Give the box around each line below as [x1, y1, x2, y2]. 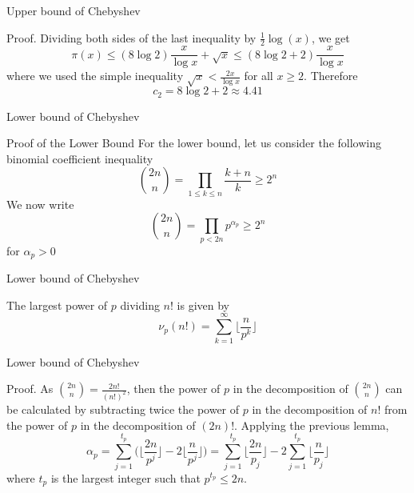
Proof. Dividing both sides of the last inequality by [6, 29, 257, 46]
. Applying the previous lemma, [234, 416, 389, 433]
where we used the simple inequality [6, 67, 184, 84]
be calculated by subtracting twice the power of [6, 400, 240, 417]
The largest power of [6, 296, 108, 313]
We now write [6, 195, 74, 212]
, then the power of [126, 380, 221, 397]
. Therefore [304, 67, 358, 84]
